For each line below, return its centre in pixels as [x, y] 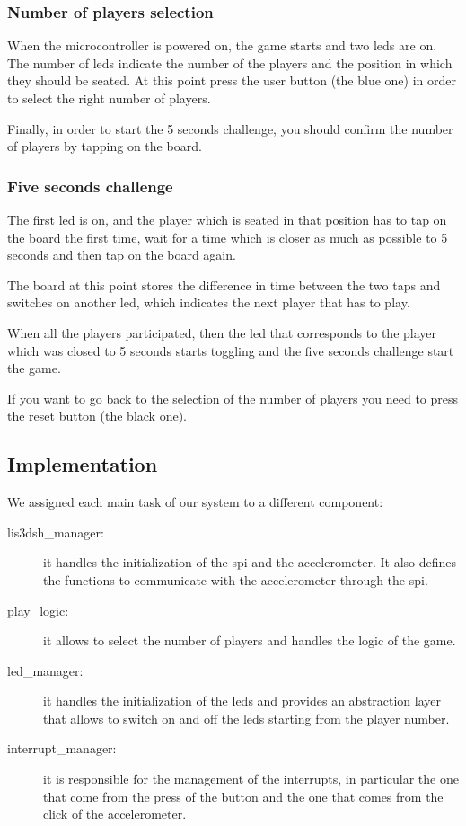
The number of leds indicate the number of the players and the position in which [230, 62]
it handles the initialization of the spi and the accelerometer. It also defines [250, 562]
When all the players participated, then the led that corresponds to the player [222, 332]
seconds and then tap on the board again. [122, 255]
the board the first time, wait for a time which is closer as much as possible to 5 [228, 237]
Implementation [83, 464]
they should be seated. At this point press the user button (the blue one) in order [232, 80]
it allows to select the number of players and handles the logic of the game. [250, 640]
